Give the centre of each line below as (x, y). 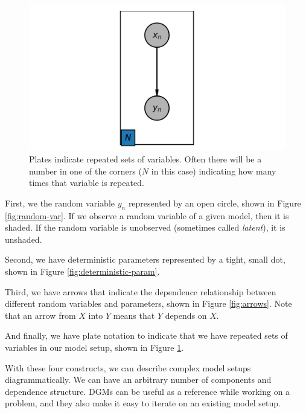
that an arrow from (40, 315)
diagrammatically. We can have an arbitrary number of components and (138, 379)
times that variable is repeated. (87, 183)
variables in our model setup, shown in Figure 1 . (94, 347)
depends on (186, 315)
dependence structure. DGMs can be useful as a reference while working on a (148, 391)
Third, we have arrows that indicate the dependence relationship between (141, 291)
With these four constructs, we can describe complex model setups (128, 367)
